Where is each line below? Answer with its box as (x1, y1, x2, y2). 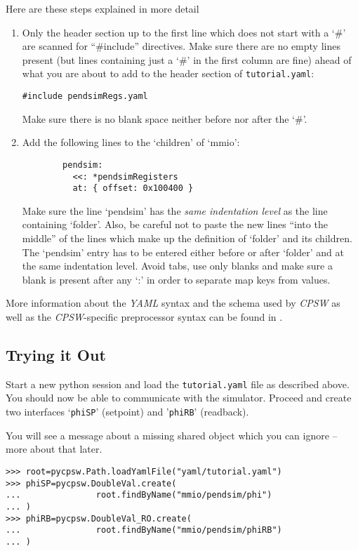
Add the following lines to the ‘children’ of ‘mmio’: (22, 135, 240, 150)
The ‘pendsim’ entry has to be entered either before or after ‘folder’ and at (22, 244, 344, 259)
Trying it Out (6, 343, 106, 365)
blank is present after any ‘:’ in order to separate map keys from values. (22, 272, 331, 286)
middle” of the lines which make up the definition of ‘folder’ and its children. (22, 231, 352, 246)
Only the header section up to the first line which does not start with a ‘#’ (22, 25, 346, 39)
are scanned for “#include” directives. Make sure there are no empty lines (22, 39, 340, 53)
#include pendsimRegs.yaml (22, 91, 148, 102)
